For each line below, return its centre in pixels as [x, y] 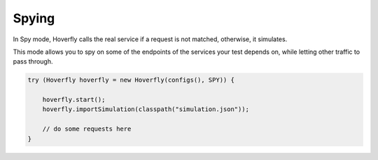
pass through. [33, 61]
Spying [34, 18]
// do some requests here [87, 129]
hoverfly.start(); [74, 100]
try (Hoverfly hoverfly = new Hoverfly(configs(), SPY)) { [131, 80]
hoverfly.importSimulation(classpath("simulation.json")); [146, 109]
